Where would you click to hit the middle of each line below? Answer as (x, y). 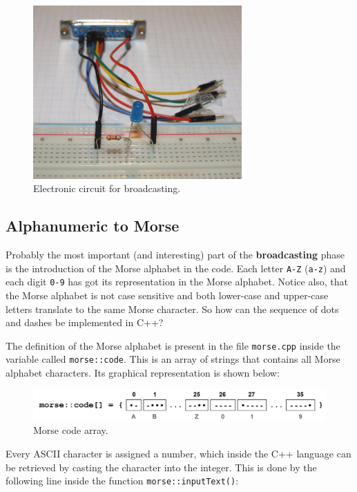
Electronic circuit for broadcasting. (107, 188)
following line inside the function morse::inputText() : (122, 481)
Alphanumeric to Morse (93, 226)
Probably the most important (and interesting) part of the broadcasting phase (175, 255)
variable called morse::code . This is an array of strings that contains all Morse (173, 359)
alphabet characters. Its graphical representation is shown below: (143, 373)
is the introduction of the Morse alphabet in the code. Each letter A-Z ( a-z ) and (176, 268)
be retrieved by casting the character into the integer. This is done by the (161, 467)
